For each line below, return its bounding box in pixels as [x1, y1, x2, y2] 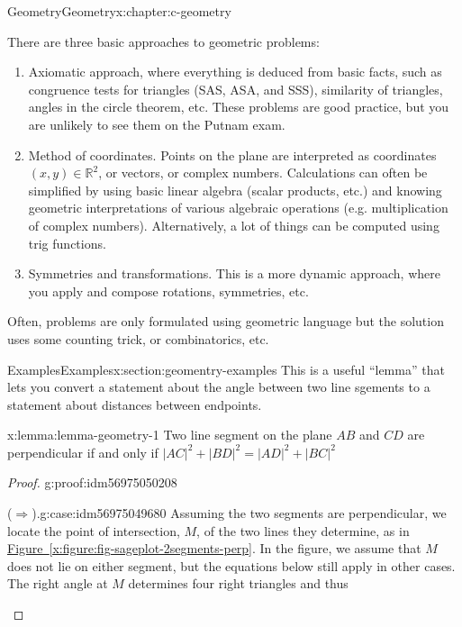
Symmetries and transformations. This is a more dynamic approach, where [28, 264, 440, 283]
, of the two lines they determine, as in [196, 521, 410, 540]
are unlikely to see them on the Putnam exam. [28, 114, 285, 133]
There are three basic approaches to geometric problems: [7, 32, 320, 50]
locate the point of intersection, [7, 521, 180, 540]
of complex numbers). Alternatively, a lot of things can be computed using [28, 215, 439, 234]
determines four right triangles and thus [128, 574, 349, 593]
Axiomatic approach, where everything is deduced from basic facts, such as [28, 62, 442, 81]
